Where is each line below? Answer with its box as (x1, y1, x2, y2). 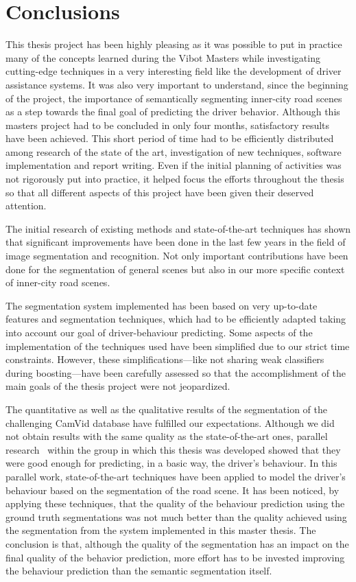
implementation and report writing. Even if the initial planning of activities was (5, 158, 342, 172)
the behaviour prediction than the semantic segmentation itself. (5, 563, 272, 578)
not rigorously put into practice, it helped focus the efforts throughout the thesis (5, 172, 344, 186)
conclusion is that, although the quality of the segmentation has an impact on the (5, 536, 349, 550)
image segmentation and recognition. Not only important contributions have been (5, 248, 348, 263)
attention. (5, 198, 47, 213)
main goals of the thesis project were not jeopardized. (5, 379, 230, 393)
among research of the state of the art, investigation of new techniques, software (5, 144, 342, 159)
